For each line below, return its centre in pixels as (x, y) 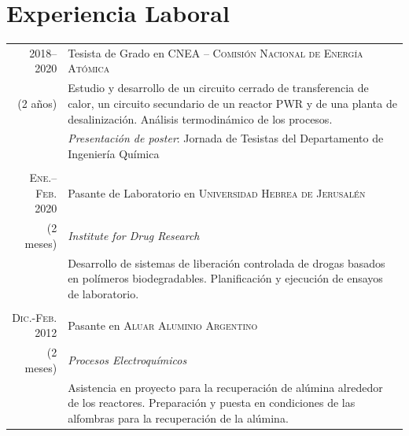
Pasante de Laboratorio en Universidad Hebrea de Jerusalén (217, 192)
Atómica (89, 68)
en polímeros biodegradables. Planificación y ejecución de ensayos (225, 278)
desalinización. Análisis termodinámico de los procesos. (200, 118)
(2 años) (37, 103)
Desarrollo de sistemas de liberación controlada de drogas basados (227, 262)
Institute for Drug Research (134, 235)
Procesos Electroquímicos (127, 360)
